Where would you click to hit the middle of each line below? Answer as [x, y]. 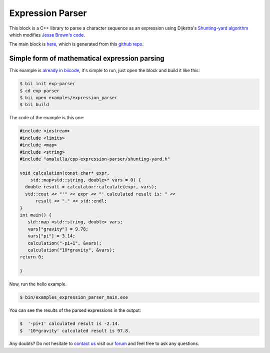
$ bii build [34, 105]
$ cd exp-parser [40, 91]
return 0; [32, 257]
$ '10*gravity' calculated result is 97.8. [75, 331]
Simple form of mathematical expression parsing [87, 58]
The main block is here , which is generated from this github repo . [76, 44]
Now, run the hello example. [38, 284]
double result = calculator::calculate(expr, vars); [91, 187]
